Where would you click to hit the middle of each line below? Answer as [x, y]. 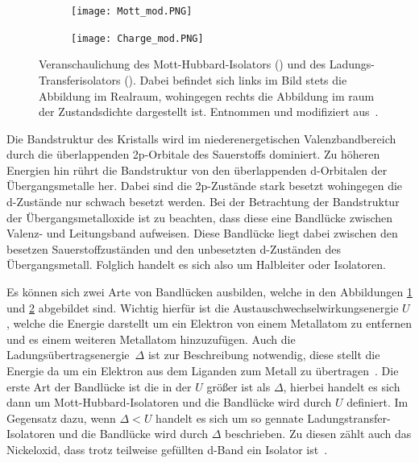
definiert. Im [378, 402]
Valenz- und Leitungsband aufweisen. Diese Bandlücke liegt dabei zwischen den [202, 233]
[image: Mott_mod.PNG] [132, 11]
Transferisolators [80, 79]
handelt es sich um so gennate [230, 418]
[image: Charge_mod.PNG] [137, 38]
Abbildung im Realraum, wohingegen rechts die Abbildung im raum [207, 95]
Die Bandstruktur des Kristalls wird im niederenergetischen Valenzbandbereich [201, 138]
